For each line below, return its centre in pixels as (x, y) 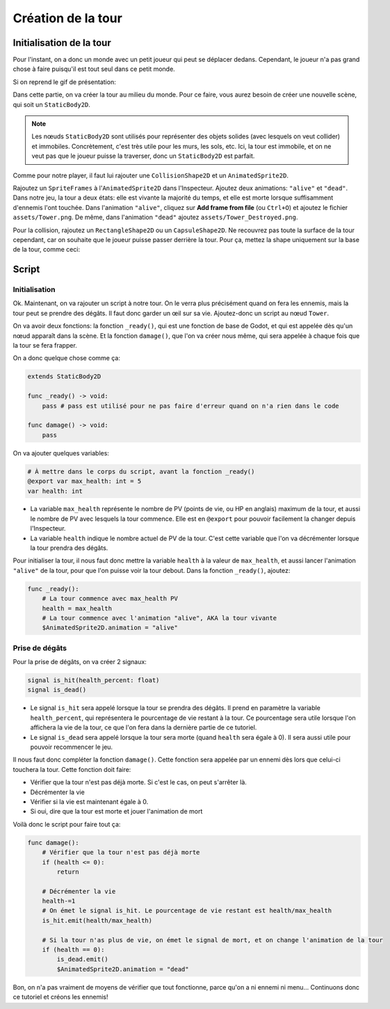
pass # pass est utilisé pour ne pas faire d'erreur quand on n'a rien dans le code (191, 406)
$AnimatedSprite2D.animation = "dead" (123, 969)
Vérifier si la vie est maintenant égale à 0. (89, 801)
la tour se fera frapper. (45, 346)
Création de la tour (68, 18)
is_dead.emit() (83, 959)
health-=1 (59, 901)
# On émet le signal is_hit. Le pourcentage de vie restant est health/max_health (187, 911)
